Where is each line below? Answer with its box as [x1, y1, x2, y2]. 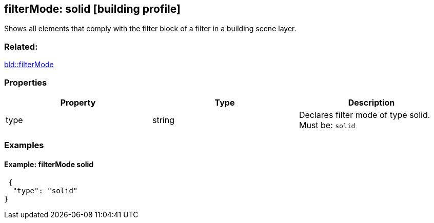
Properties [4, 77, 47, 88]
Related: [4, 41, 38, 52]
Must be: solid [299, 119, 356, 130]
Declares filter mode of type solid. [299, 109, 430, 120]
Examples [4, 140, 44, 151]
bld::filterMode [4, 60, 54, 69]
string [152, 114, 174, 125]
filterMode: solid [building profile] [4, 3, 181, 15]
